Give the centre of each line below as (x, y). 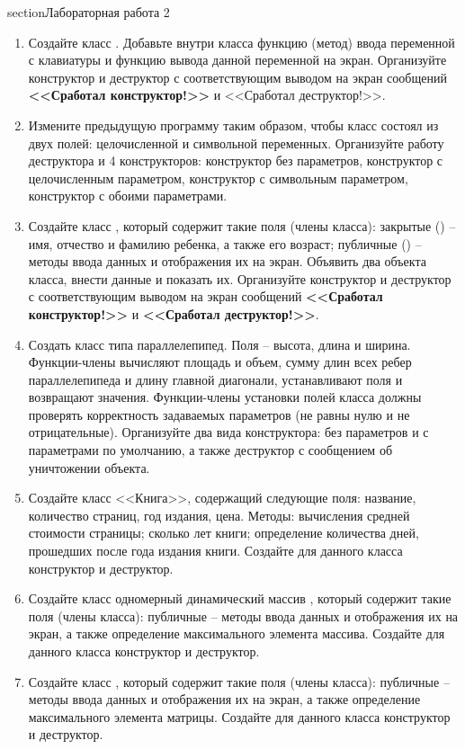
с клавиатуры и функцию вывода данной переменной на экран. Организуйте (237, 60)
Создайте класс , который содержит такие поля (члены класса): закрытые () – (242, 225)
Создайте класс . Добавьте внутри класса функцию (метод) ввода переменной (241, 42)
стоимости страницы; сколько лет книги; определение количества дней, (224, 533)
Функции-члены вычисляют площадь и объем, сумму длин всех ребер (220, 362)
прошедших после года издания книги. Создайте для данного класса (215, 551)
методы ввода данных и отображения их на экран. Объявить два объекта (227, 261)
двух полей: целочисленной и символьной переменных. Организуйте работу (236, 143)
